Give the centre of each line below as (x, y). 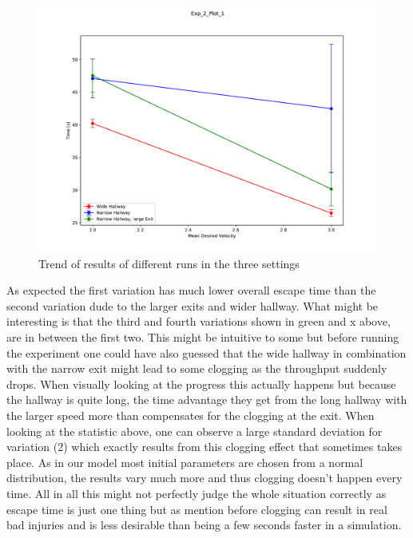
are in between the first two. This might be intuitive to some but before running (203, 337)
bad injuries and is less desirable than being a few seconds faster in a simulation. (204, 525)
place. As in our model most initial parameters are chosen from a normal (185, 462)
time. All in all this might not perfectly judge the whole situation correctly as (197, 493)
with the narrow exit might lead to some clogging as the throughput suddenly (197, 368)
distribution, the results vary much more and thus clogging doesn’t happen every (205, 478)
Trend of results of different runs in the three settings (169, 263)
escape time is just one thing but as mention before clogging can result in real (197, 509)
